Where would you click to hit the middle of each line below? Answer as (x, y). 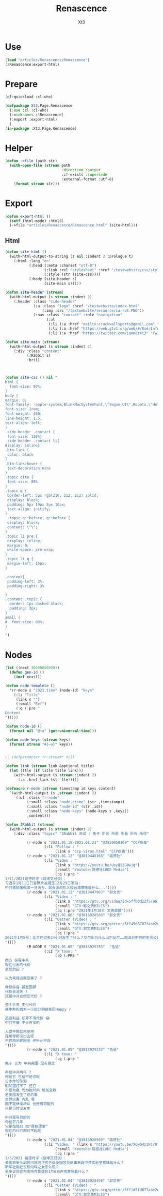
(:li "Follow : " (61, 847)
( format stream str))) (37, 183)
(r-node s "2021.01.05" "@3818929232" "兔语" (73, 1050)
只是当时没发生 (18, 1108)
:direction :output (81, 170)
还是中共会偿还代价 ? (24, 996)
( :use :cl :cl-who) (29, 110)
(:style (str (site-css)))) (72, 274)
